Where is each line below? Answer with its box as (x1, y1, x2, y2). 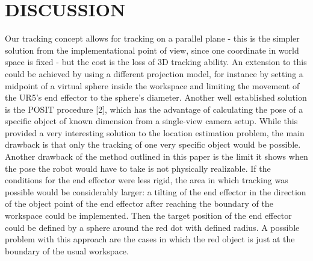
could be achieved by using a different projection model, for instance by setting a (5, 67, 303, 80)
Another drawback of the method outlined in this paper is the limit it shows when (5, 150, 308, 163)
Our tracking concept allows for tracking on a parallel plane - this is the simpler (5, 32, 300, 45)
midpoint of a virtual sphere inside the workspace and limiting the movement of (5, 79, 300, 92)
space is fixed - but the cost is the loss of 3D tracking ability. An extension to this (5, 55, 307, 68)
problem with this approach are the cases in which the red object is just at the (5, 233, 295, 245)
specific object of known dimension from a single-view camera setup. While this (5, 115, 298, 127)
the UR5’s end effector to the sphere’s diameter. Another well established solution (5, 91, 307, 104)
